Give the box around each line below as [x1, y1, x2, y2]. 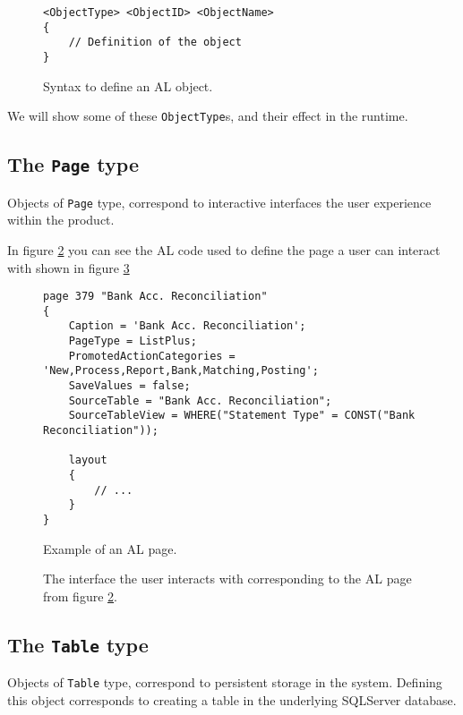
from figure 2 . [43, 586, 117, 605]
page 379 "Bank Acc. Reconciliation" [43, 290, 268, 303]
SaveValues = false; [68, 379, 191, 393]
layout [68, 454, 107, 467]
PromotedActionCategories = [68, 349, 236, 362]
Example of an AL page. [43, 539, 177, 558]
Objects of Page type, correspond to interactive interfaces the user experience [7, 192, 432, 211]
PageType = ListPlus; [68, 335, 197, 348]
